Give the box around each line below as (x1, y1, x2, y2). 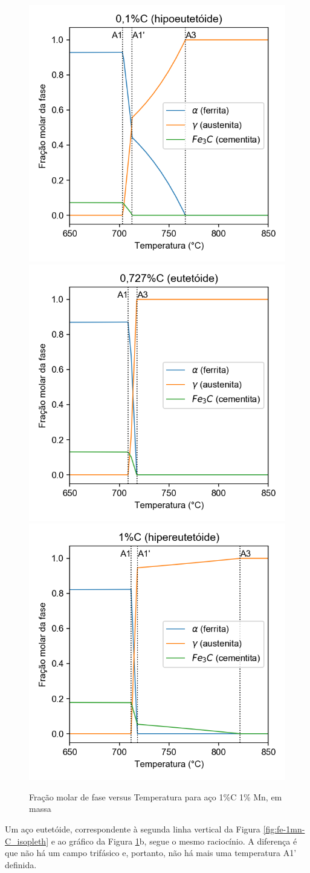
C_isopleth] (5, 834, 49, 847)
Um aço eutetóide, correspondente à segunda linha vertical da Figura (5, 822, 260, 835)
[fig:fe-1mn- (263, 822, 305, 835)
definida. (5, 858, 37, 871)
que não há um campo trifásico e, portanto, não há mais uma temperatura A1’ (5, 846, 297, 859)
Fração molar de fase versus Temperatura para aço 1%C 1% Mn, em (29, 790, 282, 803)
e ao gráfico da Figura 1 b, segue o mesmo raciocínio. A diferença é (51, 834, 297, 847)
